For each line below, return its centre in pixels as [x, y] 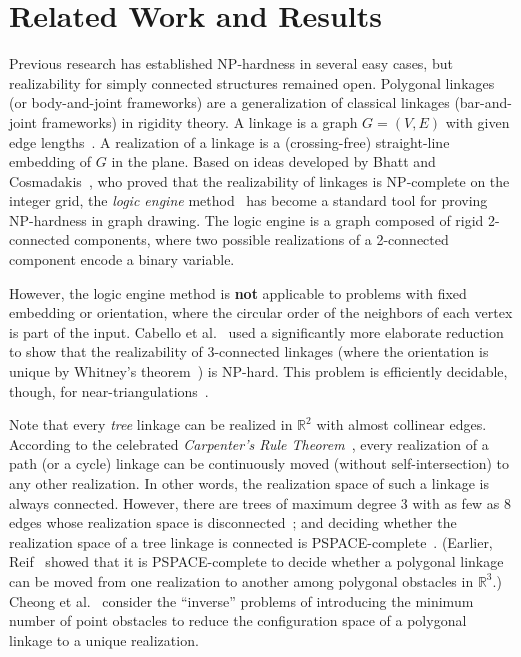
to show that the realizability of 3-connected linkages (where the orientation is [249, 351]
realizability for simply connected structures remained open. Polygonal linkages [252, 82]
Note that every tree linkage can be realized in [151, 424]
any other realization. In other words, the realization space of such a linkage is [249, 483]
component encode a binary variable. [122, 259]
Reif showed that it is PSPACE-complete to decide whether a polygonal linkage [256, 561]
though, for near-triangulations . [109, 390]
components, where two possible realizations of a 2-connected [261, 239]
